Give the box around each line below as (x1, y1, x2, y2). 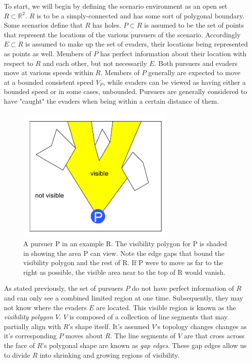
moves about (65, 331, 103, 341)
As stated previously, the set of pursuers (4, 283, 123, 293)
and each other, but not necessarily (43, 58, 147, 68)
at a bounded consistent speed (4, 77, 94, 87)
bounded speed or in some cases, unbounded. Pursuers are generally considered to (4, 86, 247, 96)
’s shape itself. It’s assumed (68, 321, 150, 331)
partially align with (4, 321, 61, 331)
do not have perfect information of (132, 283, 234, 293)
